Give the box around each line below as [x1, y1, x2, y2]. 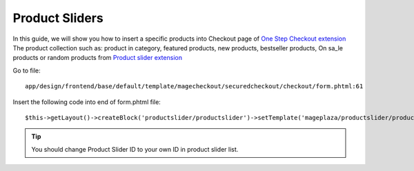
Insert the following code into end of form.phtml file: [12, 97, 161, 106]
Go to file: [12, 66, 41, 74]
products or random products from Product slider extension [12, 54, 183, 62]
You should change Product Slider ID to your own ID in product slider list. [31, 145, 239, 153]
